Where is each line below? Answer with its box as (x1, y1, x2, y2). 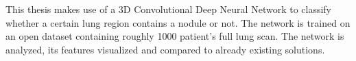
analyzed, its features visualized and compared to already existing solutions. (5, 42, 325, 56)
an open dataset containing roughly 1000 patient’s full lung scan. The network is (5, 29, 344, 43)
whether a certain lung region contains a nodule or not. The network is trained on (5, 15, 351, 29)
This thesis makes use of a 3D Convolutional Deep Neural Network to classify (5, 2, 332, 16)
